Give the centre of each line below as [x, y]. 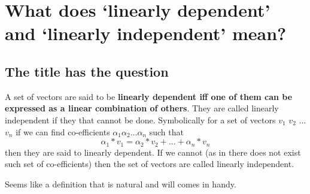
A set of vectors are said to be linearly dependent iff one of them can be [149, 96]
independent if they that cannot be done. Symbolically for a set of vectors [140, 119]
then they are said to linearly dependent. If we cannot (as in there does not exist [153, 152]
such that [166, 131]
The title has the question [87, 71]
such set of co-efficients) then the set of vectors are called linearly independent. [150, 164]
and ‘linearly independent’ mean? [146, 33]
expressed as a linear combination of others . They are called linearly [142, 108]
